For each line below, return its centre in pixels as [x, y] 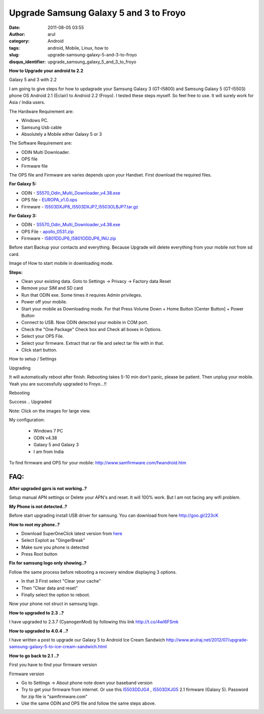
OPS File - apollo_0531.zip [48, 231]
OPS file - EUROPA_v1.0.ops [49, 200]
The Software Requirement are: [41, 143]
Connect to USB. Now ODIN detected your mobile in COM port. [85, 322]
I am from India [49, 452]
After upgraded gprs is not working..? [48, 488]
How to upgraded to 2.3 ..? [36, 612]
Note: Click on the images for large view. [50, 411]
